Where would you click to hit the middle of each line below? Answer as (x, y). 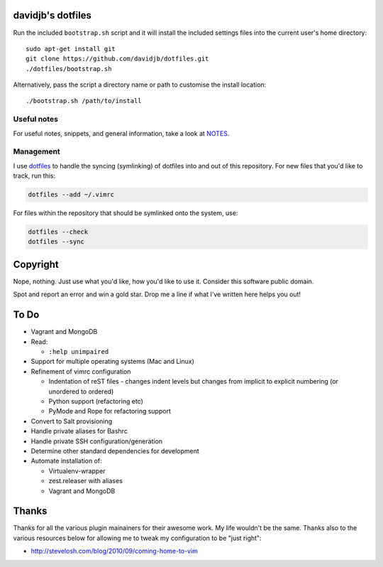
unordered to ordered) (81, 391)
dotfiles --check (58, 232)
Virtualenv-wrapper (77, 471)
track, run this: (34, 176)
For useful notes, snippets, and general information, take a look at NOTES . (121, 133)
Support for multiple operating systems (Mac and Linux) (113, 362)
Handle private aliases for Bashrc (79, 431)
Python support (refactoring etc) (96, 401)
